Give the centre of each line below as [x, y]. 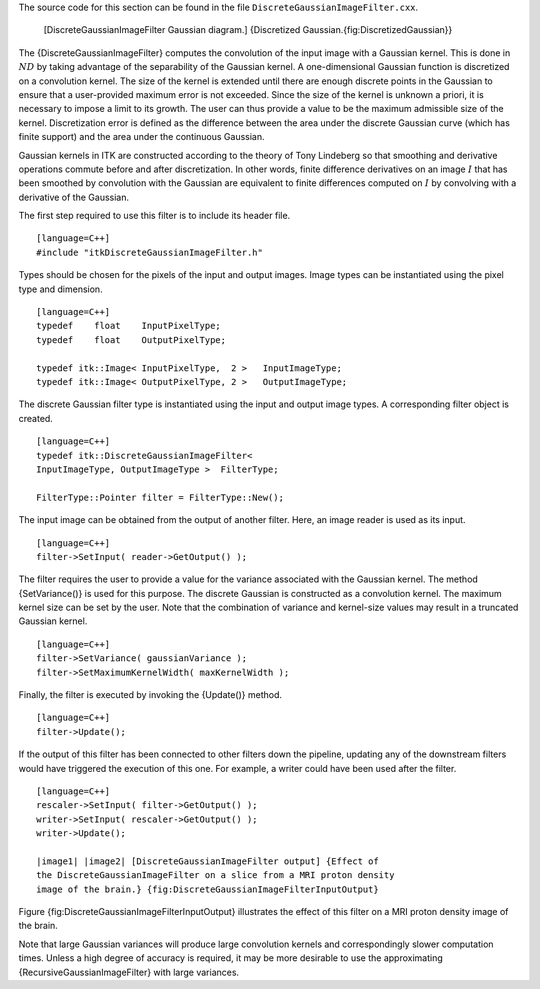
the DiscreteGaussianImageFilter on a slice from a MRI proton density [215, 875]
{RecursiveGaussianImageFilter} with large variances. [129, 972]
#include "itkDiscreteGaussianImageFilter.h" [150, 252]
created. [36, 418]
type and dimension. [61, 289]
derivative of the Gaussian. [74, 197]
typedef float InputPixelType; [129, 326]
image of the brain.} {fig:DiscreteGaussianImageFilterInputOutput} [207, 889]
